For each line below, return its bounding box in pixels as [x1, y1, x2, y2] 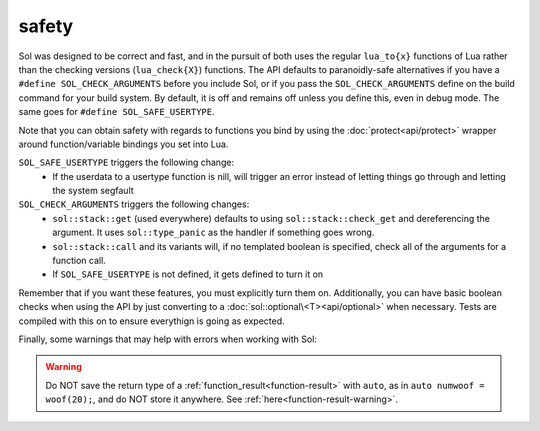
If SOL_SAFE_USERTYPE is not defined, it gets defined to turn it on [52, 268, 324, 280]
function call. [52, 255, 107, 267]
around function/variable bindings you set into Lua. [18, 138, 229, 150]
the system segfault [52, 185, 134, 197]
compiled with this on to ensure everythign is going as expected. [18, 315, 285, 327]
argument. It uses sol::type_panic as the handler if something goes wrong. [52, 226, 375, 239]
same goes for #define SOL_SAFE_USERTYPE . [18, 106, 215, 118]
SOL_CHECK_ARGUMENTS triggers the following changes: [18, 198, 250, 210]
